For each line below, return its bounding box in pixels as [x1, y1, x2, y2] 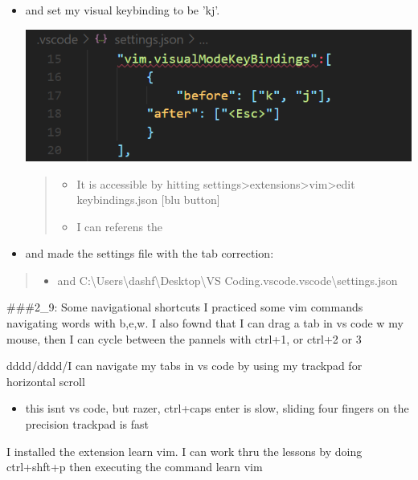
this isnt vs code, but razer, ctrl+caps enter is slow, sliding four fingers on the [25, 400, 409, 417]
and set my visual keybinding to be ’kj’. [25, 2, 220, 18]
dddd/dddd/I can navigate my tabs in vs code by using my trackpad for [6, 357, 363, 374]
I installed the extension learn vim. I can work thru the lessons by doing [6, 442, 363, 459]
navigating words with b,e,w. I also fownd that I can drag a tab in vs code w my [6, 315, 404, 332]
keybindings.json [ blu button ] [76, 191, 220, 208]
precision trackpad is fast [25, 416, 149, 433]
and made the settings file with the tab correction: [25, 245, 274, 262]
